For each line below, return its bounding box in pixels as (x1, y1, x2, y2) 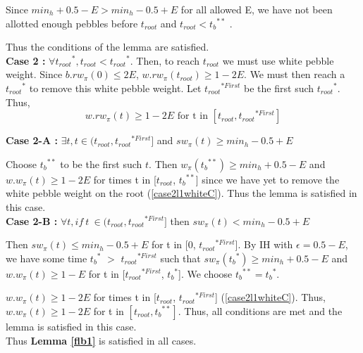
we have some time (6, 250, 87, 265)
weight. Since (6, 67, 63, 82)
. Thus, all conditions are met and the (178, 303, 343, 318)
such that (160, 250, 201, 265)
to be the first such (60, 156, 142, 171)
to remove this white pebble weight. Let (29, 80, 202, 95)
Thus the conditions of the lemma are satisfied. (6, 39, 209, 54)
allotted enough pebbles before (6, 15, 138, 30)
